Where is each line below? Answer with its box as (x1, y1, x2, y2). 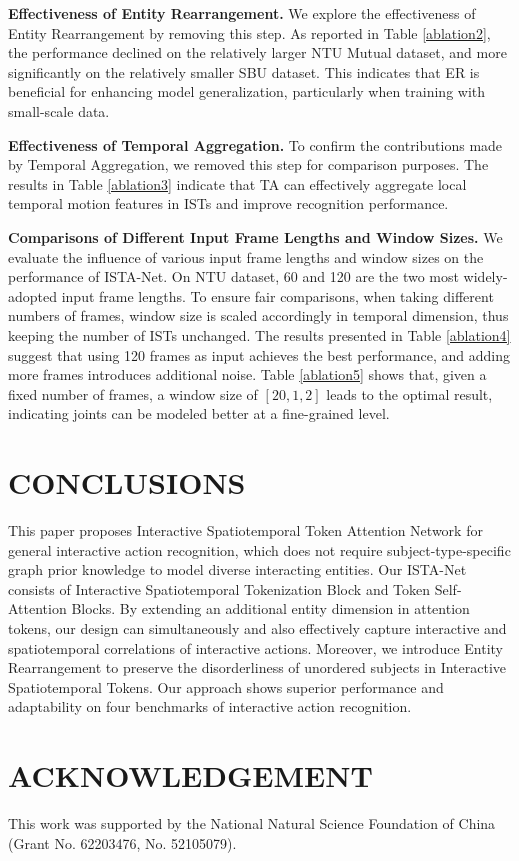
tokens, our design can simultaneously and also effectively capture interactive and (8, 617, 507, 638)
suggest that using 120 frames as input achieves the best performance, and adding (8, 344, 510, 365)
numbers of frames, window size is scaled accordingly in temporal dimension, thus (8, 305, 509, 326)
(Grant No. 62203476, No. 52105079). (8, 832, 237, 853)
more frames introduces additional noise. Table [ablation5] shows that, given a (8, 364, 487, 385)
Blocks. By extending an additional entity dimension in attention (71, 598, 470, 619)
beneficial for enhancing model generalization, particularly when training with (8, 81, 486, 102)
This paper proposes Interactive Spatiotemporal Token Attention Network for (8, 520, 483, 540)
